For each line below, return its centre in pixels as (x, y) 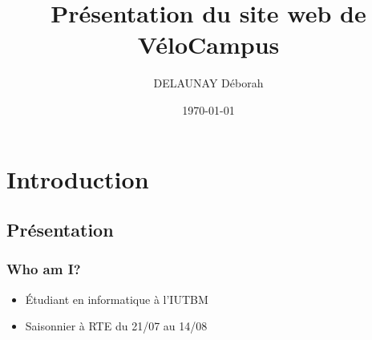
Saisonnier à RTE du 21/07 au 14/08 (116, 326)
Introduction (78, 178)
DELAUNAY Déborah (208, 83)
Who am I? (44, 269)
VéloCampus (208, 45)
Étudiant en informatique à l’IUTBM (117, 299)
